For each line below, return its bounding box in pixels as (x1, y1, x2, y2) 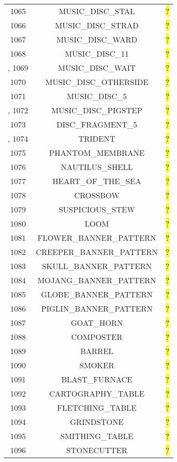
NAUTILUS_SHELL (61, 161, 133, 172)
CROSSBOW (74, 189, 120, 201)
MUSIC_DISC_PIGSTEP (51, 105, 142, 116)
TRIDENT (78, 133, 116, 144)
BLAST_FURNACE (61, 374, 133, 385)
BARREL (80, 345, 114, 357)
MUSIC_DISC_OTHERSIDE (45, 76, 149, 87)
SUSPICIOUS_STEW (58, 204, 135, 215)
